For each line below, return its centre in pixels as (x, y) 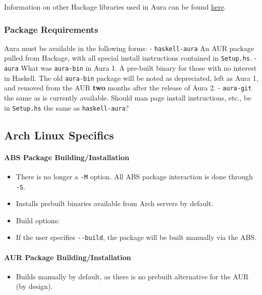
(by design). (34, 286)
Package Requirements (51, 29)
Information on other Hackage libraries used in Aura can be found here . (115, 7)
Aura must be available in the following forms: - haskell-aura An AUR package (129, 48)
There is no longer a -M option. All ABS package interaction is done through (134, 176)
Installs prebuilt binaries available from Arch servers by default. (115, 203)
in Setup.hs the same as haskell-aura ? (67, 107)
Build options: (38, 220)
